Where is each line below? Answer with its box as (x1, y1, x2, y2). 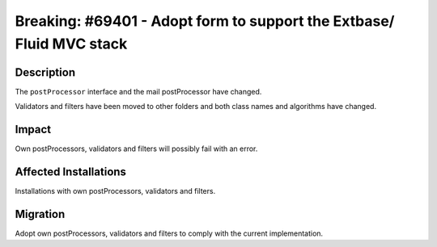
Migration (15, 207, 66, 221)
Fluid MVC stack (15, 35, 128, 52)
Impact (15, 123, 52, 136)
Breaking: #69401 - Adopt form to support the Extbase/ (15, 12, 395, 30)
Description (15, 65, 76, 79)
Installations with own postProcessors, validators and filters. (15, 186, 216, 196)
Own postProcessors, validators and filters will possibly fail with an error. (15, 144, 258, 153)
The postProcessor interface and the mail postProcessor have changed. (15, 86, 262, 96)
